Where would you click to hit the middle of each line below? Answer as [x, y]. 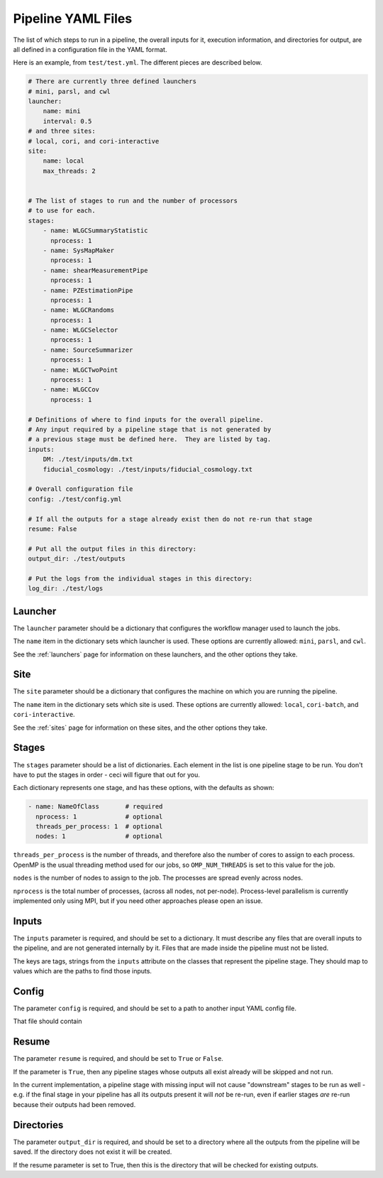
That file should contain [48, 1021]
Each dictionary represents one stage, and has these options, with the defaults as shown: [144, 788]
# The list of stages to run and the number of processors [133, 201]
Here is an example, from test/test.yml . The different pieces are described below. [138, 63]
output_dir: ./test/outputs [77, 559]
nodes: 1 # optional [99, 836]
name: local [64, 161]
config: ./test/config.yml [75, 499]
